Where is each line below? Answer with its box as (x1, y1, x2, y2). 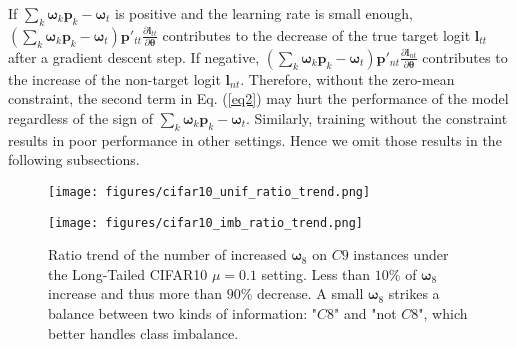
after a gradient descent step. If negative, (8, 46, 260, 67)
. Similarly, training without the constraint (245, 107, 508, 128)
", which (418, 303, 468, 324)
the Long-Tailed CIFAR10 (48, 263, 208, 284)
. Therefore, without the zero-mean (240, 68, 455, 89)
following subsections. (8, 149, 140, 170)
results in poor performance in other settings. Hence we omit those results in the (8, 129, 502, 150)
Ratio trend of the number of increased (48, 244, 287, 265)
